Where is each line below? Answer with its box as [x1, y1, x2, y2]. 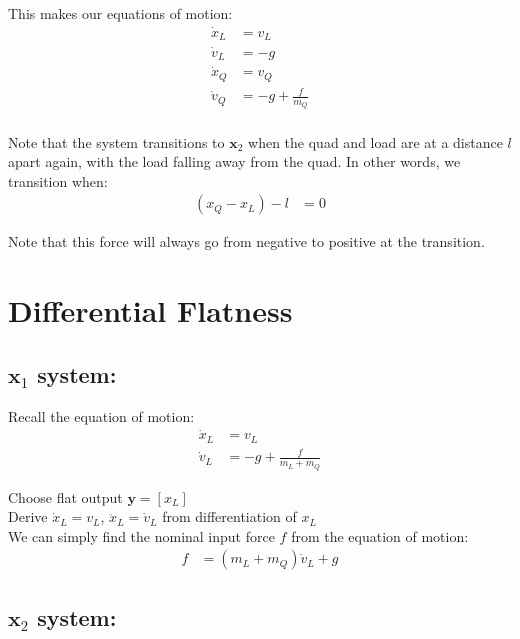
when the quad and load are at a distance [248, 131, 503, 152]
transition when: [8, 170, 108, 191]
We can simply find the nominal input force [8, 525, 275, 546]
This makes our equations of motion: [8, 3, 233, 23]
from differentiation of [162, 506, 297, 527]
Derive [8, 506, 48, 527]
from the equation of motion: [291, 525, 469, 546]
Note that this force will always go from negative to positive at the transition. [8, 231, 485, 252]
